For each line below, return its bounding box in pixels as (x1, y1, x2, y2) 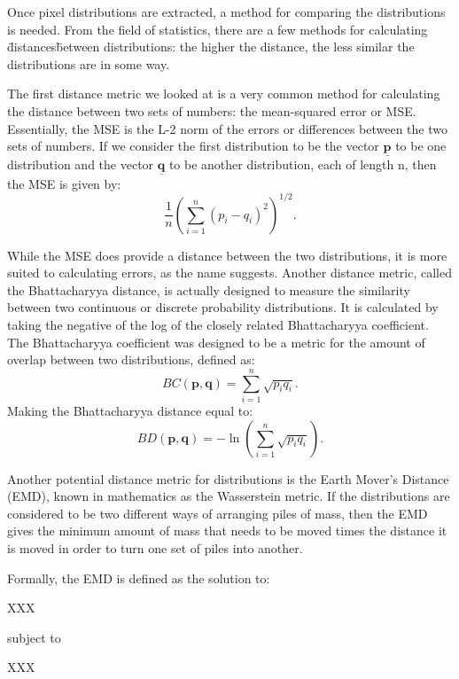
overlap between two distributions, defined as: (7, 350, 255, 369)
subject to (7, 628, 61, 646)
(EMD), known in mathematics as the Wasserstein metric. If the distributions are (7, 487, 450, 505)
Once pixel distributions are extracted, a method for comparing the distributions (7, 3, 446, 20)
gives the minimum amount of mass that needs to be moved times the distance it (7, 521, 447, 540)
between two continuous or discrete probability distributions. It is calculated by (7, 298, 439, 316)
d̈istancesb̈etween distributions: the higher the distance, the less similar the (7, 37, 415, 56)
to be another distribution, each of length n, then (168, 155, 437, 174)
